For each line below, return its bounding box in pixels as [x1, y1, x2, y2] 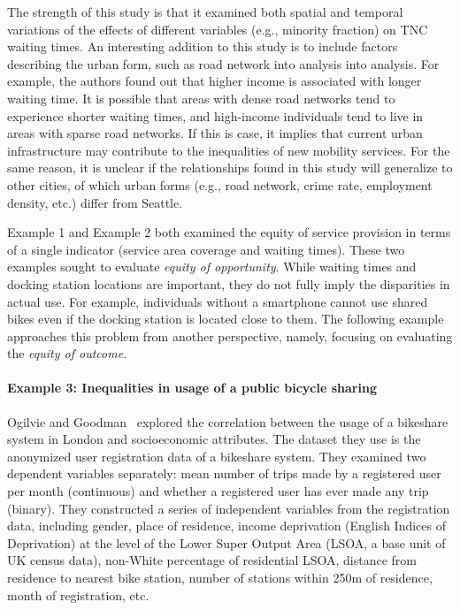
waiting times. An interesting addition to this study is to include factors [7, 37, 398, 56]
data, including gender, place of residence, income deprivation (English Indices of [7, 516, 447, 535]
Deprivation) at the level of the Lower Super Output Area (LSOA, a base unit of [7, 533, 446, 552]
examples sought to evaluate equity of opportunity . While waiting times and [7, 257, 417, 276]
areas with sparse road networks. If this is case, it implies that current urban [7, 124, 423, 142]
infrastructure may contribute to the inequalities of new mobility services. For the [7, 141, 450, 159]
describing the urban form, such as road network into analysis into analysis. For [7, 54, 440, 72]
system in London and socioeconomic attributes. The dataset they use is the [7, 430, 421, 448]
